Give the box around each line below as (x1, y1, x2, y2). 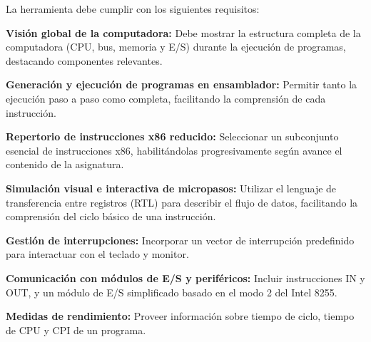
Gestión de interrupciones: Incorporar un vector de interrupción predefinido (6, 232, 355, 247)
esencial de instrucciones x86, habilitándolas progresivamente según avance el (6, 142, 342, 157)
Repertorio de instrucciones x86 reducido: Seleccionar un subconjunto (6, 129, 339, 144)
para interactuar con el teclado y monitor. (6, 247, 189, 261)
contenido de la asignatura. (6, 157, 124, 172)
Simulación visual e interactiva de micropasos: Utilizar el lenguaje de (6, 180, 337, 195)
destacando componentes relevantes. (6, 53, 163, 68)
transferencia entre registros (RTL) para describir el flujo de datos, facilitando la (6, 195, 358, 209)
